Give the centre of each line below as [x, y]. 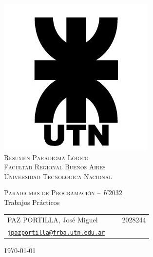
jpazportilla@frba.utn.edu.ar [56, 233]
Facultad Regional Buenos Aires [55, 167]
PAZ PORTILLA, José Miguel [53, 220]
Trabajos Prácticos [32, 202]
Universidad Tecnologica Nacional [58, 176]
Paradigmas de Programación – [52, 193]
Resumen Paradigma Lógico [46, 157]
